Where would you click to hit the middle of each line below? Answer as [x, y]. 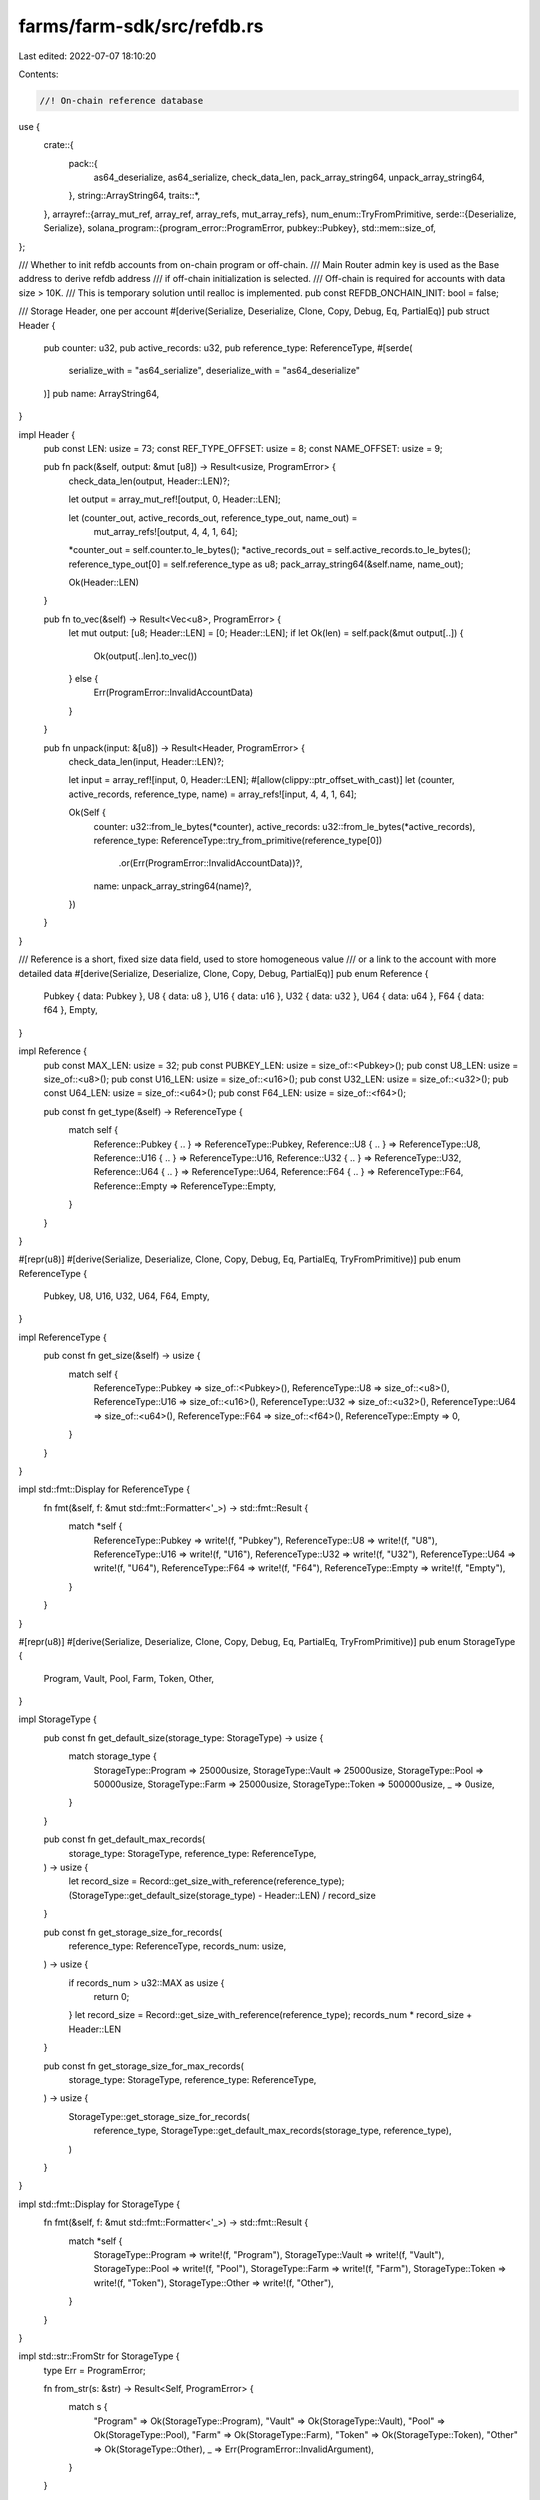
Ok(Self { [87, 812]
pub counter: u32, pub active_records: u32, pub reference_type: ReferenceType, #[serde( [228, 347]
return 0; [111, 1997]
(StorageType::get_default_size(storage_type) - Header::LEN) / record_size [222, 1895]
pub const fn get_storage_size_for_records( [133, 1932]
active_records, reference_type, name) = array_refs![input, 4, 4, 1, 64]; [212, 794]
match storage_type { [112, 1756]
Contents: [38, 74]
